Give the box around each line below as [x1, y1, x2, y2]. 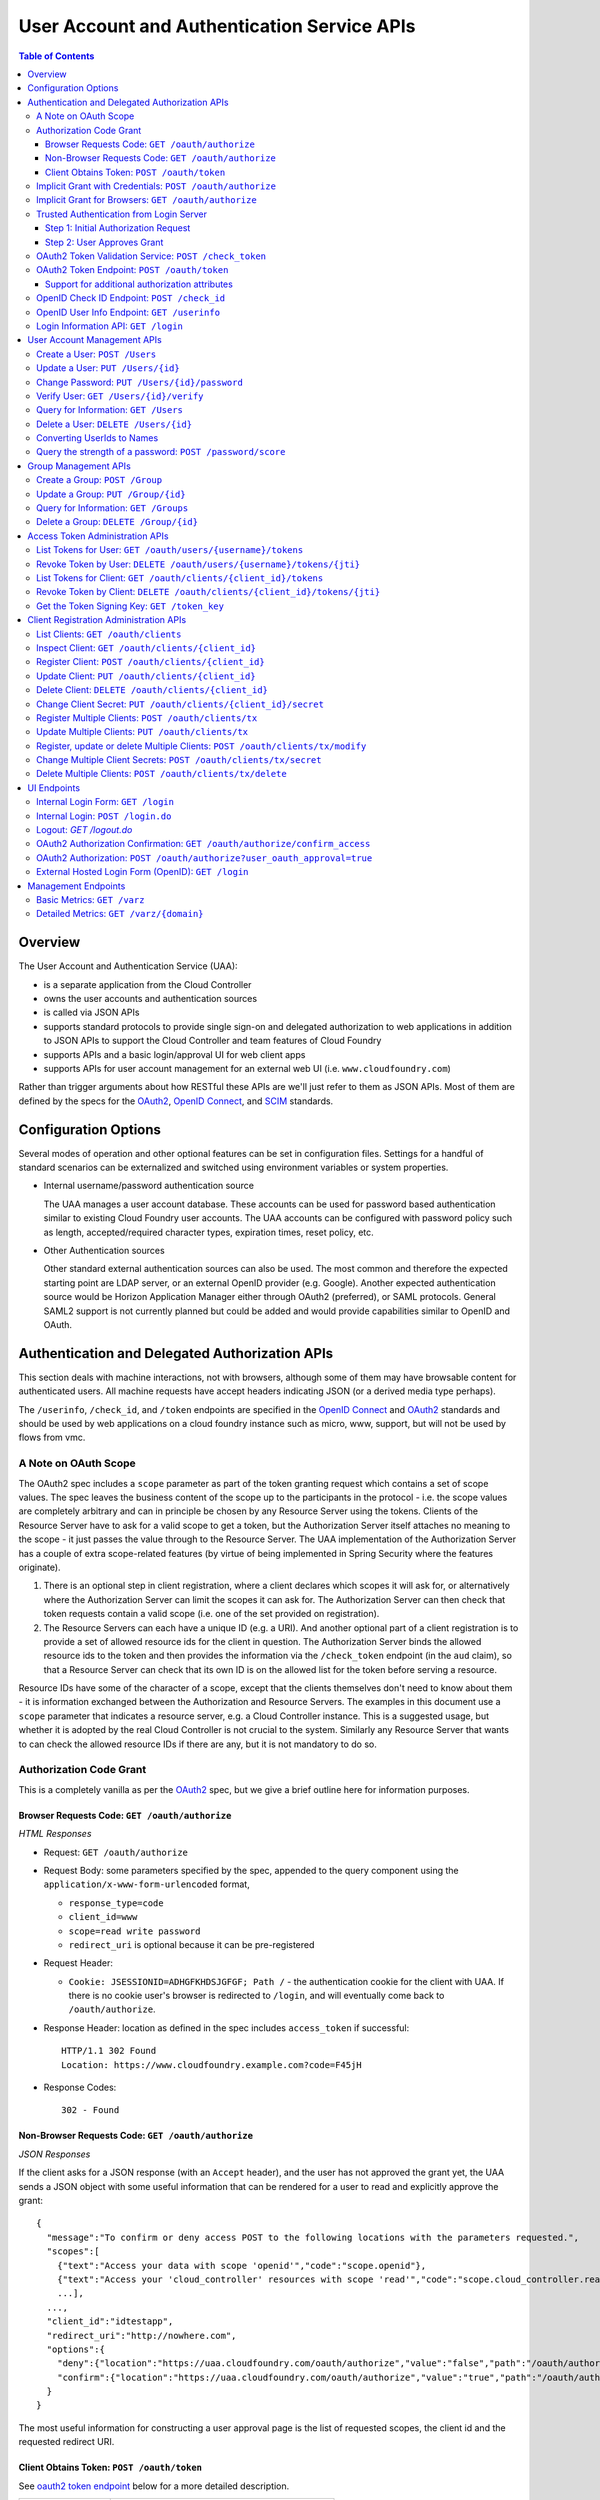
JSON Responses [18, 2148, 91, 2160]
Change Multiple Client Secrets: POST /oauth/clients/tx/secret [36, 754, 322, 766]
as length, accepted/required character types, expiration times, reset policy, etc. [43, 1226, 374, 1238]
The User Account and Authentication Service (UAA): [18, 960, 239, 972]
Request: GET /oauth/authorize [43, 1846, 189, 1858]
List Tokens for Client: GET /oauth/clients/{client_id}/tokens [36, 572, 324, 584]
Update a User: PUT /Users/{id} [36, 362, 180, 374]
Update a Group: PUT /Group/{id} [36, 488, 186, 500]
